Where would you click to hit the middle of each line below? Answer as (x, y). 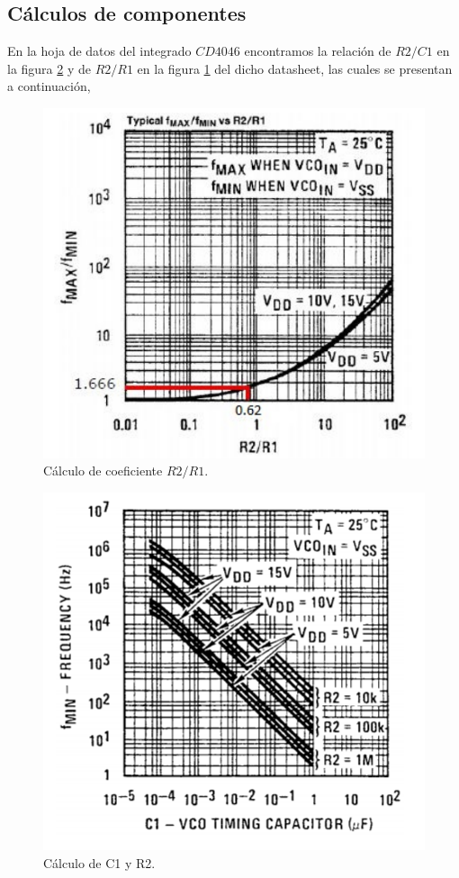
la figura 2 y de (49, 68)
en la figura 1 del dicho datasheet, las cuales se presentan (295, 68)
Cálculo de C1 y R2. (99, 862)
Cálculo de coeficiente (103, 471)
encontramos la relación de (318, 51)
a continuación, (49, 86)
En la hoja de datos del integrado (99, 51)
